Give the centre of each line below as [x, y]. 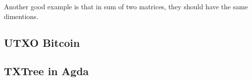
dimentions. [21, 16]
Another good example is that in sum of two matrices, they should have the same [126, 6]
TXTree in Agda [46, 71]
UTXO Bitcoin [42, 42]
